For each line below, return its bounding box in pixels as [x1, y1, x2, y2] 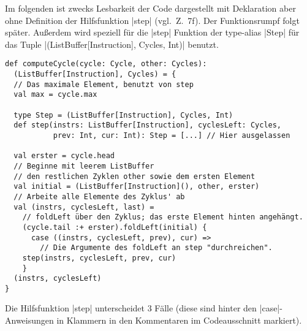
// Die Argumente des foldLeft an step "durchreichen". [40, 243, 273, 253]
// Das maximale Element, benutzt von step [13, 80, 194, 89]
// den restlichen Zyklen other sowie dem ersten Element [13, 172, 256, 181]
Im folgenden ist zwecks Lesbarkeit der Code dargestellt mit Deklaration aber [5, 2, 296, 14]
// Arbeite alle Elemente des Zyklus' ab [13, 192, 185, 201]
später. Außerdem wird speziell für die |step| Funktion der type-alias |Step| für [5, 26, 300, 39]
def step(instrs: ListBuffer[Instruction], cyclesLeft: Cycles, [13, 121, 282, 130]
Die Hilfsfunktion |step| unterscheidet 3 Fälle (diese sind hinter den [5, 302, 257, 314]
